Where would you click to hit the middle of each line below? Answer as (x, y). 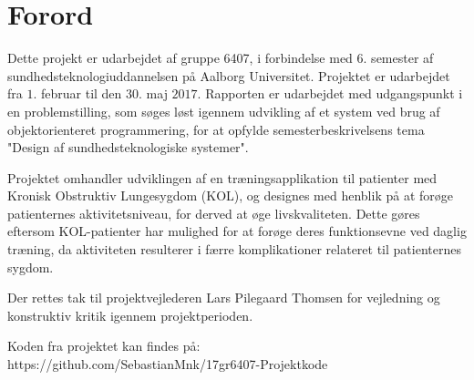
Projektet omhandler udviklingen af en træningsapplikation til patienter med (222, 177)
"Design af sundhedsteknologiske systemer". (128, 147)
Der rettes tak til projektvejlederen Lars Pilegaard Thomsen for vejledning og (224, 298)
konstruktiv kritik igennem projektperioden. (130, 315)
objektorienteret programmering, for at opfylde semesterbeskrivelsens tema (216, 129)
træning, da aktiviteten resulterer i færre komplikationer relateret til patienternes (234, 249)
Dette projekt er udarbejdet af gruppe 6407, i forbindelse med (180, 58)
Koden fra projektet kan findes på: (104, 346)
